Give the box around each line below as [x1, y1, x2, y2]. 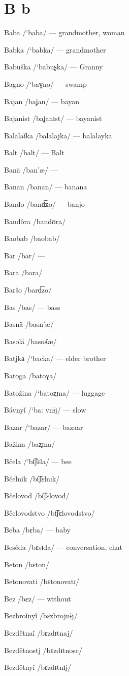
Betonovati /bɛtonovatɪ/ [4, 576, 80, 587]
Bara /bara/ [4, 267, 43, 278]
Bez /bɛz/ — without [4, 593, 71, 603]
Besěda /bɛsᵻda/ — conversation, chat [4, 541, 123, 552]
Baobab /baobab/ [4, 233, 60, 244]
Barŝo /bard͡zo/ [4, 284, 52, 295]
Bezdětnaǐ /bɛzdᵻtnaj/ [4, 627, 73, 638]
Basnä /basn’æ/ [4, 319, 54, 329]
